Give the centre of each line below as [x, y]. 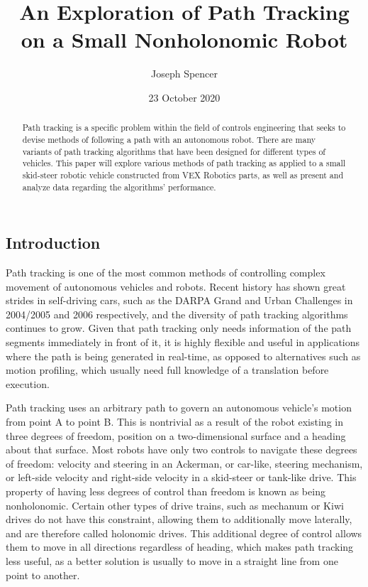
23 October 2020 [184, 97]
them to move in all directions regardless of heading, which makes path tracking [180, 547]
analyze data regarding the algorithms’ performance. [119, 187]
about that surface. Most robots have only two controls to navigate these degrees [182, 449]
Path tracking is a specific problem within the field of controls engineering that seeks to [184, 128]
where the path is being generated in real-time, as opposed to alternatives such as [183, 356]
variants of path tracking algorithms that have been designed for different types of [174, 151]
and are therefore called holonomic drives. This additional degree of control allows [184, 533]
